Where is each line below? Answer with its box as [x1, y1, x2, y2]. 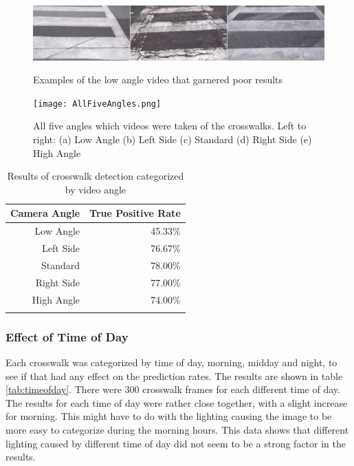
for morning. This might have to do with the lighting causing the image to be [5, 409, 332, 423]
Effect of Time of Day [5, 328, 129, 345]
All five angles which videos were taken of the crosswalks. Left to [33, 118, 307, 133]
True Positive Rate [89, 206, 181, 220]
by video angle [65, 182, 126, 196]
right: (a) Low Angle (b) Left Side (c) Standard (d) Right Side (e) [33, 131, 312, 146]
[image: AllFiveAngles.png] [33, 98, 162, 109]
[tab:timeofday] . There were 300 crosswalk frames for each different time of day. [5, 382, 340, 396]
